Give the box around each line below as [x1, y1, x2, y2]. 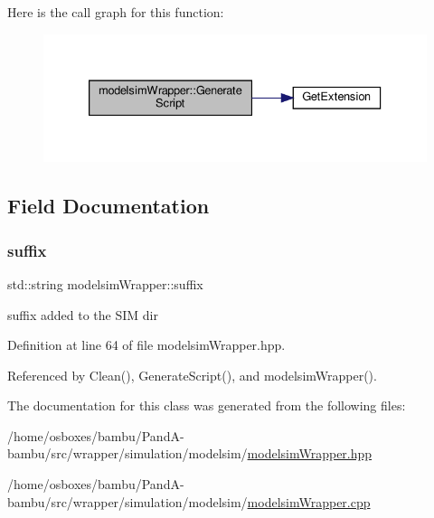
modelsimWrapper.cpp [247, 492, 371, 511]
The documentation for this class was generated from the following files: [7, 396, 406, 415]
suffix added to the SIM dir [7, 305, 158, 324]
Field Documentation [7, 192, 210, 220]
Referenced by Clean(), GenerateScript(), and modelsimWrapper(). [7, 365, 377, 384]
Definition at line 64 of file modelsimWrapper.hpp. [7, 335, 286, 354]
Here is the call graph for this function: [7, 3, 224, 21]
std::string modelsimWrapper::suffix [7, 274, 203, 293]
